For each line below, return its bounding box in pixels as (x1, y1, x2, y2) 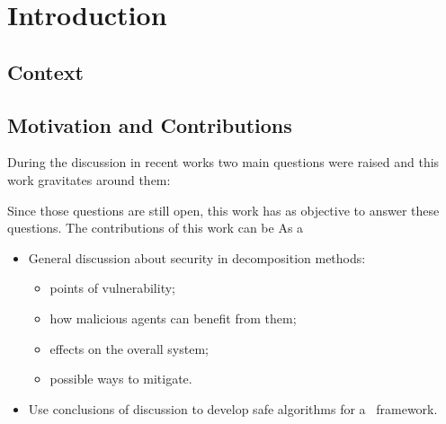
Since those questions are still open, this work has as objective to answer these (7, 200, 440, 219)
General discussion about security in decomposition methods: (28, 248, 366, 267)
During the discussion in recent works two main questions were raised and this (7, 153, 440, 172)
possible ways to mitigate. (49, 369, 192, 388)
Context (7, 57, 84, 85)
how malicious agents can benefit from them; (49, 308, 297, 327)
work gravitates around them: (7, 170, 171, 189)
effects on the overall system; (49, 339, 209, 358)
